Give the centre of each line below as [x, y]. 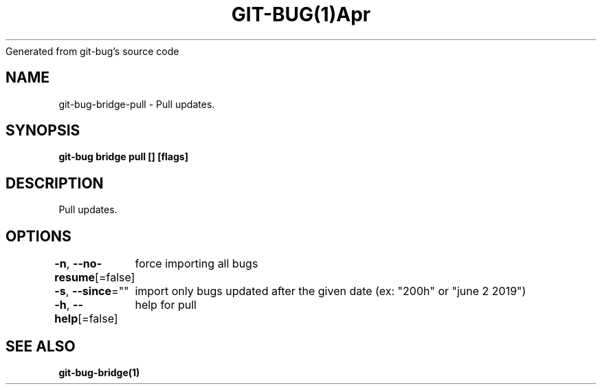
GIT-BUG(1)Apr [301, 14]
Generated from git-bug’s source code [92, 51]
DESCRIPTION [55, 183]
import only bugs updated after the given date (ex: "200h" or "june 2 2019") [331, 291]
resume [75, 278]
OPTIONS [38, 236]
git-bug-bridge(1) [99, 372]
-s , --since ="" [92, 291]
